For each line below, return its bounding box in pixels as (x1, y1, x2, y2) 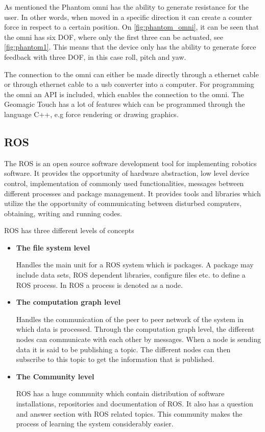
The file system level (16, 242, 90, 253)
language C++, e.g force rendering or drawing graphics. (4, 108, 179, 119)
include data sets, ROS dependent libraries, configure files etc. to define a (16, 269, 246, 280)
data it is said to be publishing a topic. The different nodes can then (16, 344, 231, 354)
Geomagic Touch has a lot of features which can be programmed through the (4, 99, 245, 109)
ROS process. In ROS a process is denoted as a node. (16, 279, 183, 290)
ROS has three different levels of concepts (4, 225, 134, 236)
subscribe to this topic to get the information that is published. (16, 354, 214, 365)
